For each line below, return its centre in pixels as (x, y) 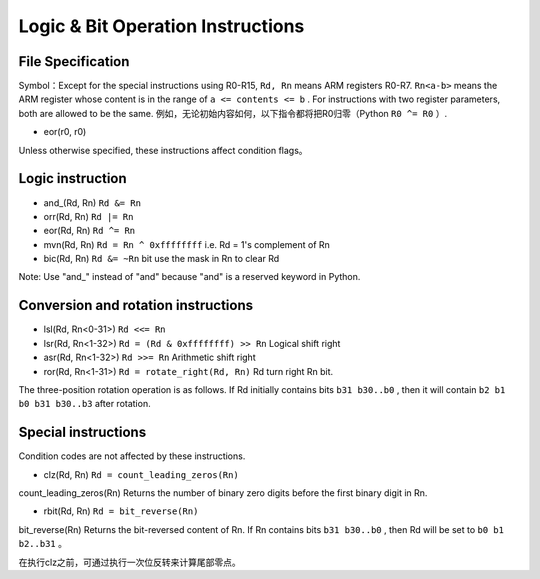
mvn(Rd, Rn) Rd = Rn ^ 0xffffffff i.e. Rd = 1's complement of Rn (186, 244)
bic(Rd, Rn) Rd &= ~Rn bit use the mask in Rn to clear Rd (161, 259)
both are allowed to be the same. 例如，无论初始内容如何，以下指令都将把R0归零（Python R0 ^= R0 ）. (233, 113)
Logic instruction (72, 178)
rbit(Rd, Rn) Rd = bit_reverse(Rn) (121, 511)
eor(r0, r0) (65, 132)
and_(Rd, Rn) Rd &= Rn (92, 202)
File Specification (74, 61)
